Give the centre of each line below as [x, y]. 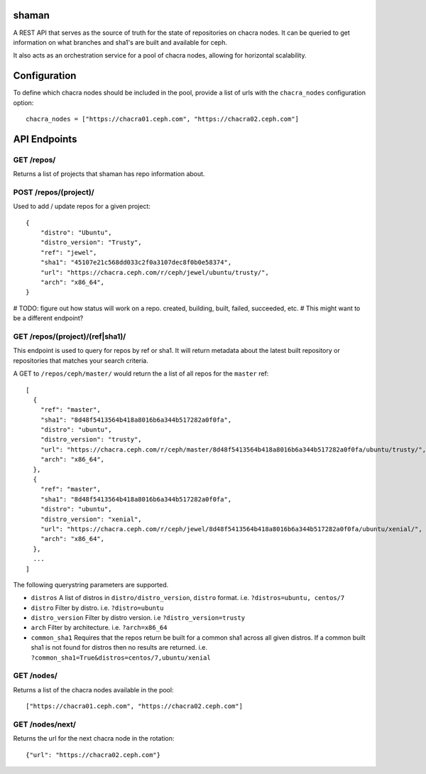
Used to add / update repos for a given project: [82, 207]
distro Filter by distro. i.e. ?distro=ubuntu [97, 608]
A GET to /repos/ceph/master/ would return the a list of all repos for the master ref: [141, 374]
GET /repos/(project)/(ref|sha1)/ [70, 336]
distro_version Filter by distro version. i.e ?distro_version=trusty [138, 618]
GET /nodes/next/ [44, 724]
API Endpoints [45, 139]
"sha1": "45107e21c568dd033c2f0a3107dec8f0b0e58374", [136, 262]
